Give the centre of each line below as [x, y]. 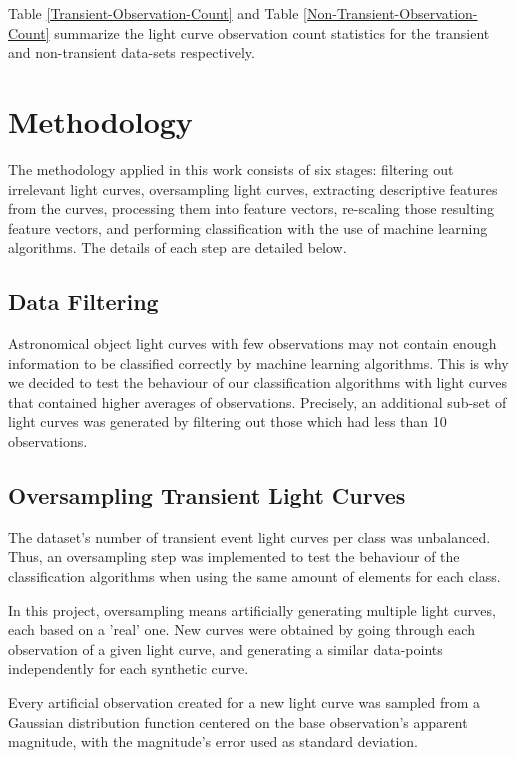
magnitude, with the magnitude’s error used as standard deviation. [213, 741]
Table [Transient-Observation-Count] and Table [153, 13]
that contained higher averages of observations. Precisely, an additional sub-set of [257, 401]
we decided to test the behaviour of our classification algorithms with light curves [258, 382]
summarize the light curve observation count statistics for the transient [272, 32]
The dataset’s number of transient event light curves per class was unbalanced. [249, 536]
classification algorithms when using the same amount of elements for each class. [254, 576]
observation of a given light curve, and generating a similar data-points [225, 648]
